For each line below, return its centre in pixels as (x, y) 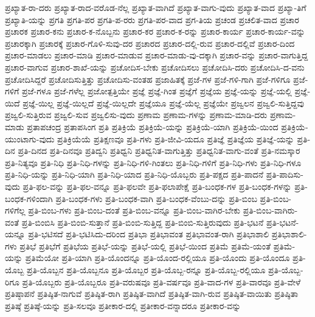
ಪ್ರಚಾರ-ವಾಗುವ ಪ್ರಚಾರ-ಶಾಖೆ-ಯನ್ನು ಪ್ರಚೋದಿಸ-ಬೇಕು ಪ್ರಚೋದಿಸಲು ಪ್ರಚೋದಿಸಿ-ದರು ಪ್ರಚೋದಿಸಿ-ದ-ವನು (155, 67)
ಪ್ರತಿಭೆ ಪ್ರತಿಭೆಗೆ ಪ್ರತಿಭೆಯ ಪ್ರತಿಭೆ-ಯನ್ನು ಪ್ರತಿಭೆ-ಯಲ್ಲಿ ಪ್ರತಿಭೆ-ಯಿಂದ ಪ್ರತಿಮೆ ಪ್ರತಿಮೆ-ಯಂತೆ (145, 246)
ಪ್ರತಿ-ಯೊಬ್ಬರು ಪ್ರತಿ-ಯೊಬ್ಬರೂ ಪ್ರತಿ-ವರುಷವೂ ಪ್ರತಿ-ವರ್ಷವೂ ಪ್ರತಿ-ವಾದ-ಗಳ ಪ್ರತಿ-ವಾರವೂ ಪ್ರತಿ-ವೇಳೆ (161, 281)
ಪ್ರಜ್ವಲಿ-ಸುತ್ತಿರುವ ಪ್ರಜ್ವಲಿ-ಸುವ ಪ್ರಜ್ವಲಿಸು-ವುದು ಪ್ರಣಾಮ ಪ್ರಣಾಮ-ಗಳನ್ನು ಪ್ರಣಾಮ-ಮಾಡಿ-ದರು (136, 115)
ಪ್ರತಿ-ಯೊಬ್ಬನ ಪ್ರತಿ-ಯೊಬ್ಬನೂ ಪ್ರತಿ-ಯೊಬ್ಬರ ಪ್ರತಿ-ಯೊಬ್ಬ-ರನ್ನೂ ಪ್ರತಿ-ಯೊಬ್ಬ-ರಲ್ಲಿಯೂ (146, 270)
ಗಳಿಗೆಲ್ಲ (15, 210)
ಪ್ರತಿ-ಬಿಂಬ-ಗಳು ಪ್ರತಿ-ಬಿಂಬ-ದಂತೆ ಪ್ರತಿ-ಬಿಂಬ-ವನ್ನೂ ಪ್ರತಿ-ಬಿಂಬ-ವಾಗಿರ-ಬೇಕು (134, 210)
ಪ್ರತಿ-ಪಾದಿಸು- (285, 174)
